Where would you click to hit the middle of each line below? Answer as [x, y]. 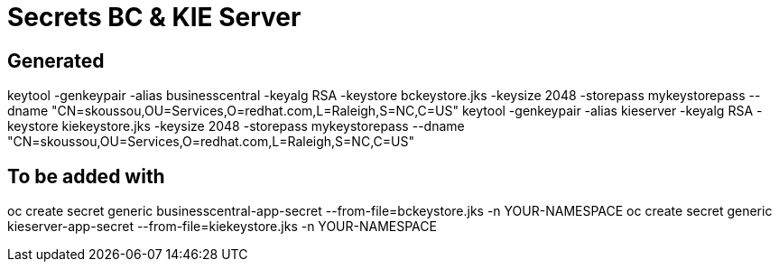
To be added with [86, 176]
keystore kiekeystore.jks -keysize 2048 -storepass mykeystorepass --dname [236, 126]
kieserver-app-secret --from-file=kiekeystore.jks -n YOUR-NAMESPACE [222, 227]
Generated [56, 60]
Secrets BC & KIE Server [154, 17]
